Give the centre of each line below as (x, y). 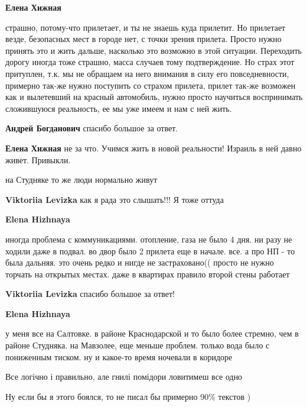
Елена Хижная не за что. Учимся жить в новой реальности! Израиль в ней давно (153, 148)
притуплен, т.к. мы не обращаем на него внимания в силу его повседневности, (147, 73)
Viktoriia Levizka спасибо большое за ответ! (90, 294)
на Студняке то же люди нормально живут (81, 180)
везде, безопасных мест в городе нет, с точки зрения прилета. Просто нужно (143, 39)
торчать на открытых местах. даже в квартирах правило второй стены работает (148, 274)
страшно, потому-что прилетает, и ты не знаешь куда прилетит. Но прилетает (146, 27)
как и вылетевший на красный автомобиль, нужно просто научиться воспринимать (154, 97)
